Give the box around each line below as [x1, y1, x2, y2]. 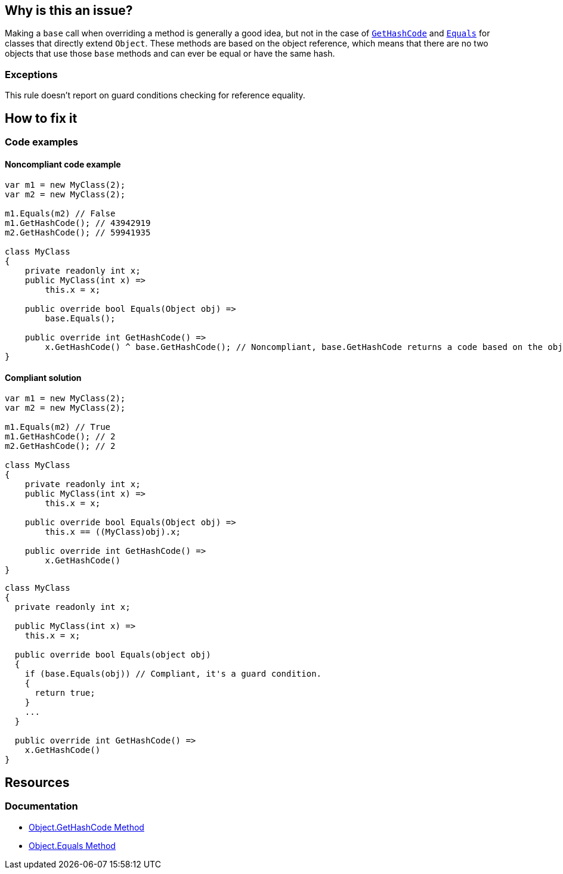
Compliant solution [5, 372, 82, 383]
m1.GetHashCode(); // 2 [5, 432, 116, 442]
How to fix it [5, 110, 78, 126]
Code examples [5, 136, 79, 148]
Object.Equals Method [29, 840, 116, 851]
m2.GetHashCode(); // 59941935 [5, 228, 151, 238]
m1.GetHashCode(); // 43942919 [5, 218, 151, 228]
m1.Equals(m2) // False [5, 209, 116, 219]
